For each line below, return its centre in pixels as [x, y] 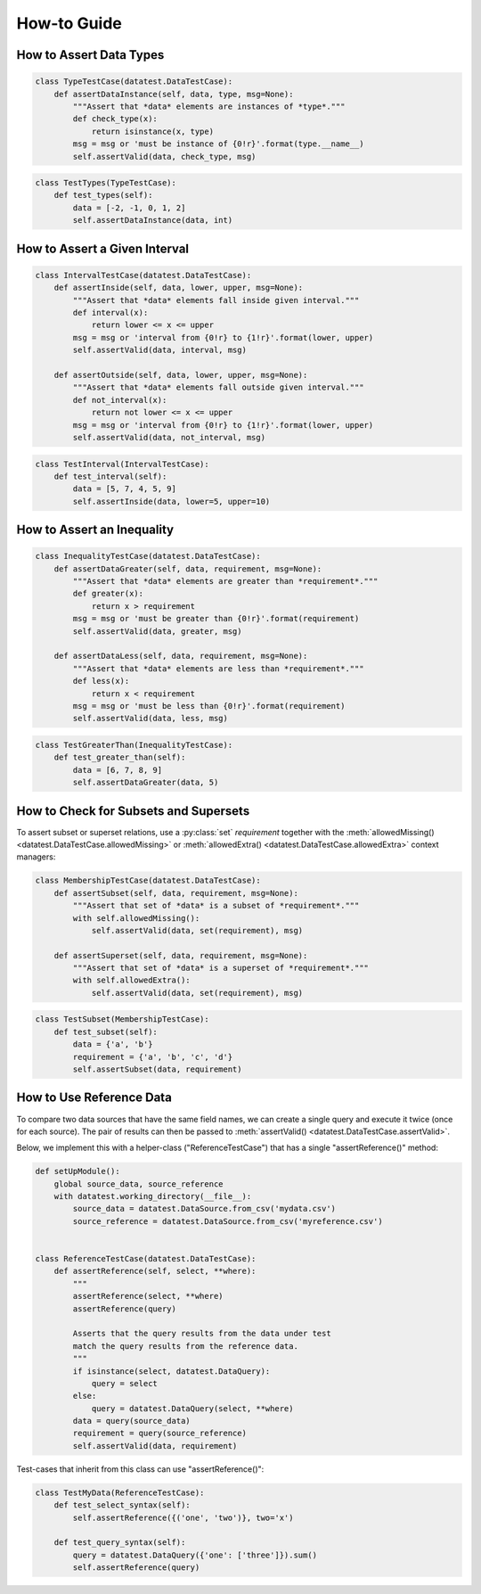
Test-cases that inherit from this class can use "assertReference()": [140, 1469]
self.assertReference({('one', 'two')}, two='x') [183, 1517]
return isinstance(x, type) [152, 131]
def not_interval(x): [120, 400]
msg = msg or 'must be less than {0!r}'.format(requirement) [209, 706]
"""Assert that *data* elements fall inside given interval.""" [216, 300]
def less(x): [101, 681]
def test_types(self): [103, 195]
